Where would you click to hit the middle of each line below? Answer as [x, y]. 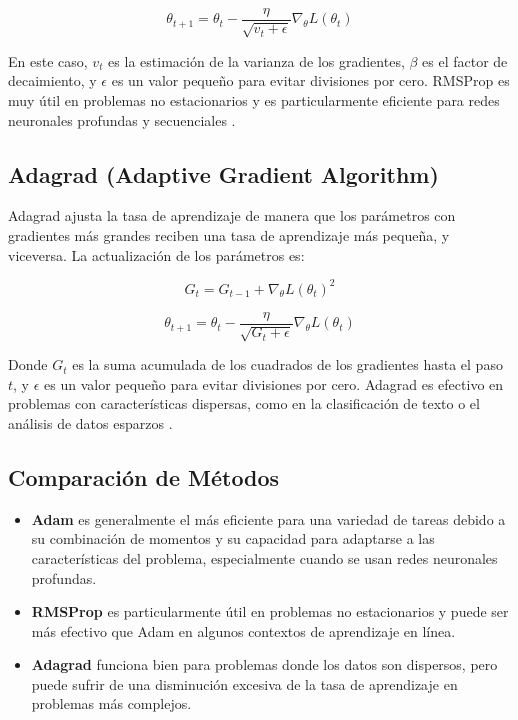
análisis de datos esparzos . [90, 422]
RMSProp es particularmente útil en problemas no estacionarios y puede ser [270, 611]
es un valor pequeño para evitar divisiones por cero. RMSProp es [310, 80]
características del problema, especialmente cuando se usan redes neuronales [264, 557]
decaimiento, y [52, 80]
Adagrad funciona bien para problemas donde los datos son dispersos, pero [264, 664]
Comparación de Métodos [144, 476]
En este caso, [48, 60]
